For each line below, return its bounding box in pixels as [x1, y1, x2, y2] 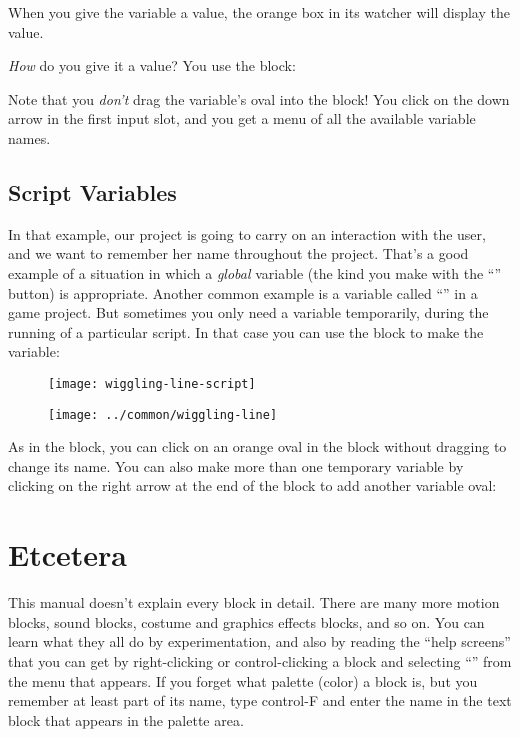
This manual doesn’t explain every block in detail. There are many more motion [8, 592, 500, 613]
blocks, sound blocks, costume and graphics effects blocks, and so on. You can [8, 611, 485, 632]
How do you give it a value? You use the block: [8, 55, 296, 76]
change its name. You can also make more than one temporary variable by [8, 455, 464, 476]
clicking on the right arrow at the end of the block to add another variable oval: [8, 475, 497, 496]
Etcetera [8, 534, 127, 575]
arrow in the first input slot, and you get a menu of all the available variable [8, 108, 476, 129]
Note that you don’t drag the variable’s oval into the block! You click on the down [8, 88, 510, 109]
